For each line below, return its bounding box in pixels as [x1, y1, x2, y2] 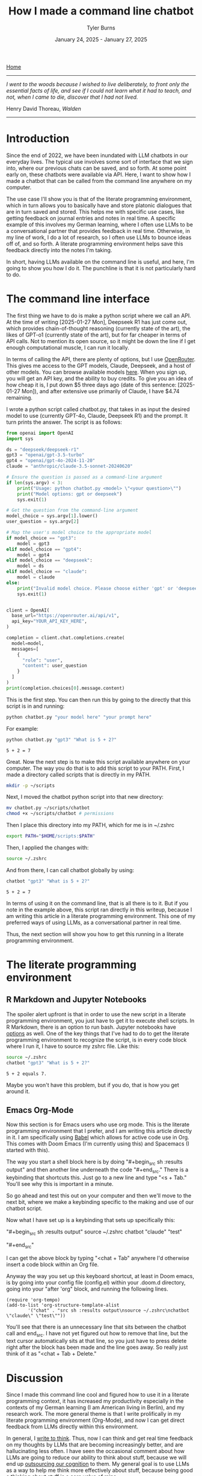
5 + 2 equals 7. [6, 1070, 47, 1077]
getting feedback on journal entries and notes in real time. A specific [6, 214, 176, 222]
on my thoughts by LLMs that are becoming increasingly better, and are [6, 1441, 183, 1448]
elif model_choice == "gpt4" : [6, 546, 82, 552]
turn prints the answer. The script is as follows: [6, 418, 122, 426]
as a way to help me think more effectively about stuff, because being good [6, 1467, 194, 1474]
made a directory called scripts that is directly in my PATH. [6, 771, 151, 778]
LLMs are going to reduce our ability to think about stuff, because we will [6, 1454, 187, 1461]
